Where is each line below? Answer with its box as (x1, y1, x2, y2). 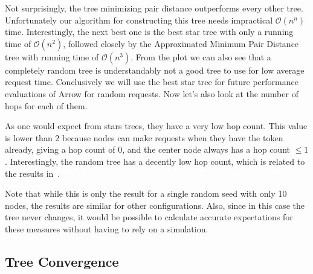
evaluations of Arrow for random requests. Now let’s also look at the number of (5, 87, 298, 100)
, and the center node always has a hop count (122, 143, 290, 156)
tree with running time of (5, 50, 99, 63)
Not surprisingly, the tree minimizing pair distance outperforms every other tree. (5, 2, 303, 14)
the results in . (5, 167, 60, 179)
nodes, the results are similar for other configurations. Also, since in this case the (5, 199, 305, 211)
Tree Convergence (5, 252, 119, 270)
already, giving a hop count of (5, 143, 115, 156)
